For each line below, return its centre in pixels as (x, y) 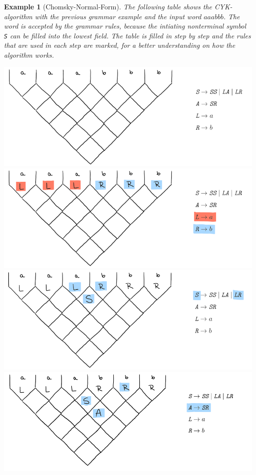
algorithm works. (29, 55)
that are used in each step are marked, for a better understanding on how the (120, 45)
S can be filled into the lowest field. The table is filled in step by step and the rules (128, 35)
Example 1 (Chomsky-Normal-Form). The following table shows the (108, 6)
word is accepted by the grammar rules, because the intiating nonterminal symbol (125, 26)
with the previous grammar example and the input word (118, 16)
